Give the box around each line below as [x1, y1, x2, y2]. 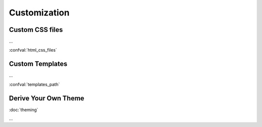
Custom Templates [9, 60, 67, 68]
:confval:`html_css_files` [9, 47, 57, 53]
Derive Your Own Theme [9, 94, 84, 102]
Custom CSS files [9, 26, 63, 34]
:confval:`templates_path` [9, 81, 60, 87]
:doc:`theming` [9, 107, 38, 113]
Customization [9, 7, 70, 18]
